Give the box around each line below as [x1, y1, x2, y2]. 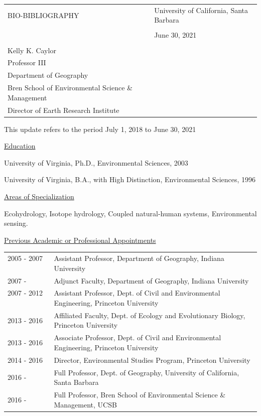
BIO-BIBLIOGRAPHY [8, 10, 79, 20]
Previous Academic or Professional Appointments [4, 234, 156, 245]
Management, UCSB [54, 399, 117, 409]
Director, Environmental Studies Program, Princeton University [54, 354, 250, 365]
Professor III [8, 57, 46, 68]
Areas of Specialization [4, 191, 74, 201]
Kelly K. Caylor [8, 45, 56, 55]
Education [4, 141, 36, 151]
